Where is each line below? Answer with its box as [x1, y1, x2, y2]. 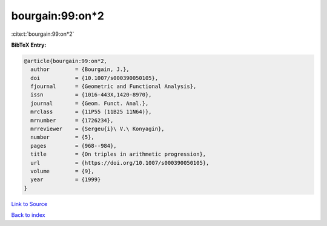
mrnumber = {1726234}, [30, 117, 114, 124]
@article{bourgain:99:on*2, [24, 58, 107, 64]
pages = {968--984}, [30, 142, 117, 149]
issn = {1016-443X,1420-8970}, [30, 91, 152, 98]
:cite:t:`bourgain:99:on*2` [11, 30, 74, 38]
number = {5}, [30, 134, 95, 141]
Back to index [11, 211, 45, 219]
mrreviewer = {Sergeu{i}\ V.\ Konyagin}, [30, 125, 165, 133]
